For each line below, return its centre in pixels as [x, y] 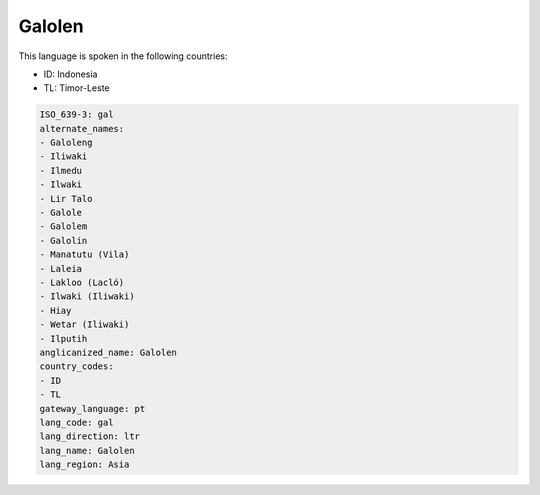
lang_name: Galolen [87, 450]
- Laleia [61, 268]
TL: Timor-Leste [76, 88]
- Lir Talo [66, 198]
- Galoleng [66, 143]
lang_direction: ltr [89, 436]
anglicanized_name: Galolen [108, 352]
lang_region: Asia [84, 464]
